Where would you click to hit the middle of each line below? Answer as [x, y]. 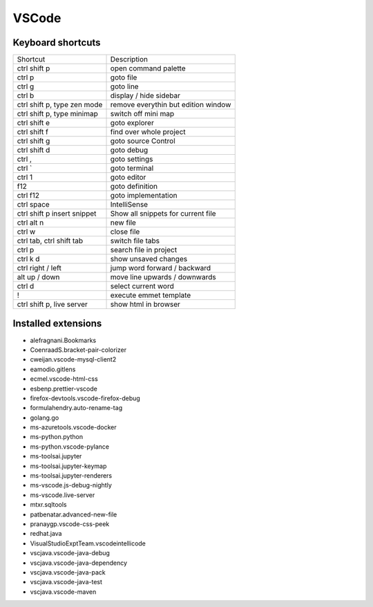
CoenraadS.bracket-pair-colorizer [78, 350]
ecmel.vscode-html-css [64, 379]
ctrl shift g [34, 141]
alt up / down [38, 277]
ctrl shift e [33, 123]
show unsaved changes [149, 259]
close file [125, 232]
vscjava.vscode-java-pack [68, 572]
